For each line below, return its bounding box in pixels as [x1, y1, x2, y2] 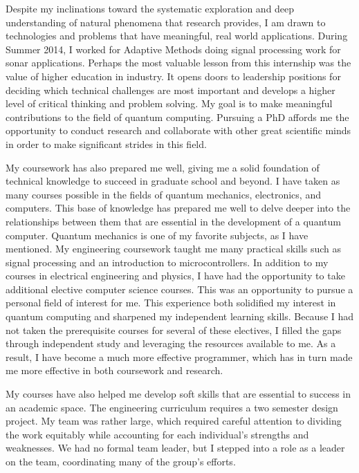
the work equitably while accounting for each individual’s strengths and [6, 427, 309, 441]
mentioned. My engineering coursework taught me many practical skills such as [6, 241, 342, 256]
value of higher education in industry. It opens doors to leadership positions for [6, 68, 341, 83]
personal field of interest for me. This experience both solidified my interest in [6, 295, 336, 310]
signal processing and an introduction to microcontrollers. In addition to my [6, 254, 329, 269]
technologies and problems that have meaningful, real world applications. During [6, 28, 348, 43]
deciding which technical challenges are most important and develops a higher [6, 82, 335, 97]
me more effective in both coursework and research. [6, 363, 223, 378]
